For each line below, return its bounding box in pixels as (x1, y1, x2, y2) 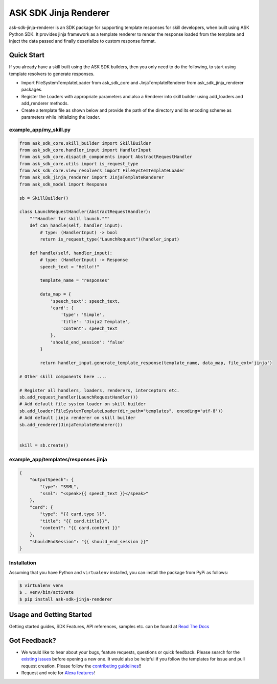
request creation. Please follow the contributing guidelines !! (21, 663, 141, 669)
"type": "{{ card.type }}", (40, 511, 108, 517)
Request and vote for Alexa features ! (21, 670, 95, 676)
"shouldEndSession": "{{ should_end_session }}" (29, 539, 149, 544)
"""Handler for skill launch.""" (29, 216, 110, 221)
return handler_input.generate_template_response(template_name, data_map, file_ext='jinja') (40, 360, 273, 366)
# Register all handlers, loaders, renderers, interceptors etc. (19, 388, 180, 393)
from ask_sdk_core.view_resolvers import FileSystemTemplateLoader (19, 168, 185, 174)
